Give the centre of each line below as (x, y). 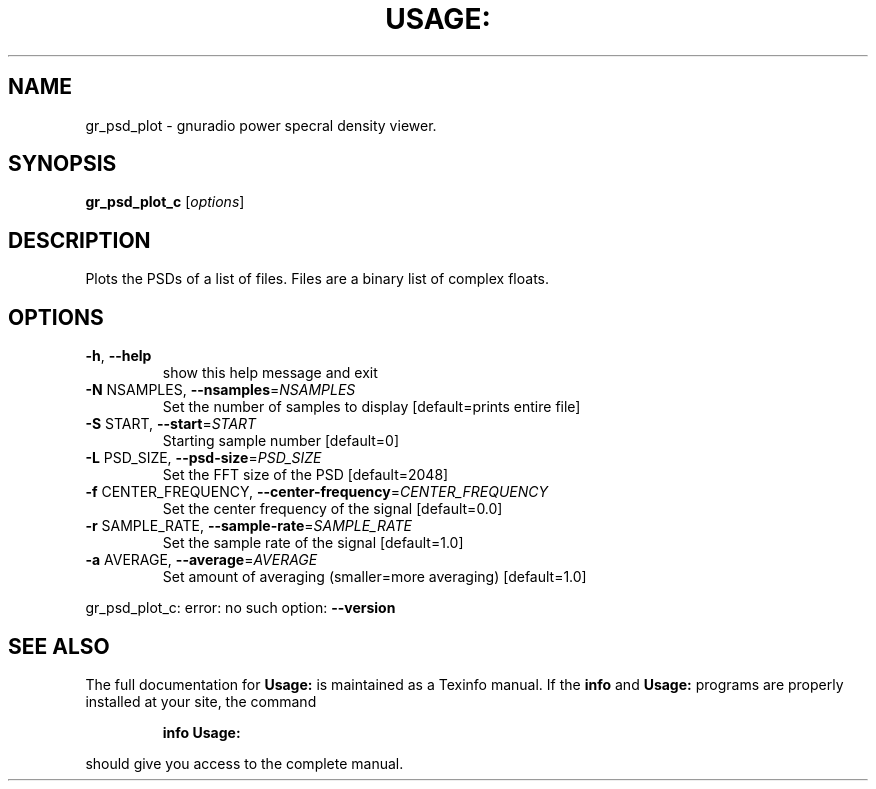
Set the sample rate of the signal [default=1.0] (313, 543)
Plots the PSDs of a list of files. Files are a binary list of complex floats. (317, 279)
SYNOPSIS (62, 164)
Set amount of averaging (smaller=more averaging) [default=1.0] (374, 577)
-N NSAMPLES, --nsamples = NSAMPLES (220, 390)
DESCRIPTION (79, 240)
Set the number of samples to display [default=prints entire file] (371, 407)
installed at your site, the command (201, 701)
